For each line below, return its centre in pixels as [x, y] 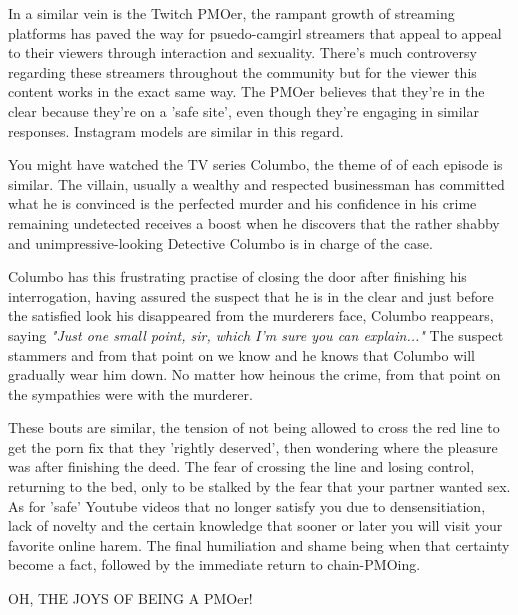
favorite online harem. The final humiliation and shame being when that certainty [259, 544]
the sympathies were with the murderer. [130, 393]
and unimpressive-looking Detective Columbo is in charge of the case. [220, 242]
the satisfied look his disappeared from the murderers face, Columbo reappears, [251, 315]
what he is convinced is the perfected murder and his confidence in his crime [242, 203]
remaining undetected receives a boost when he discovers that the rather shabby [254, 222]
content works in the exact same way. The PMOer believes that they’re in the [246, 91]
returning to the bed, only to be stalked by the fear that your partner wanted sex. [259, 486]
